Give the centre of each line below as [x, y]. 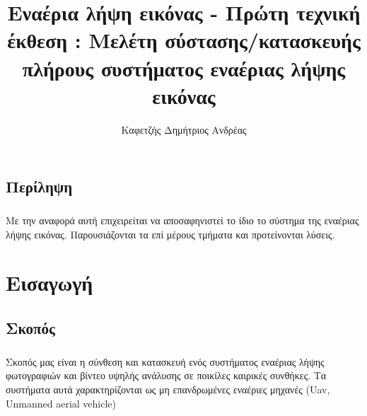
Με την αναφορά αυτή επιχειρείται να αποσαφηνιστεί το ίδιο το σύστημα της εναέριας [182, 220]
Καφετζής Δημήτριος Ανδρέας [184, 129]
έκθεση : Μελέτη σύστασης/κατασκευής [184, 40]
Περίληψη [39, 186]
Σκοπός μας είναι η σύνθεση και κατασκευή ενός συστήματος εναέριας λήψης [165, 361]
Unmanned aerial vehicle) [61, 403]
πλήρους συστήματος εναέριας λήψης [184, 68]
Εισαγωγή [49, 283]
